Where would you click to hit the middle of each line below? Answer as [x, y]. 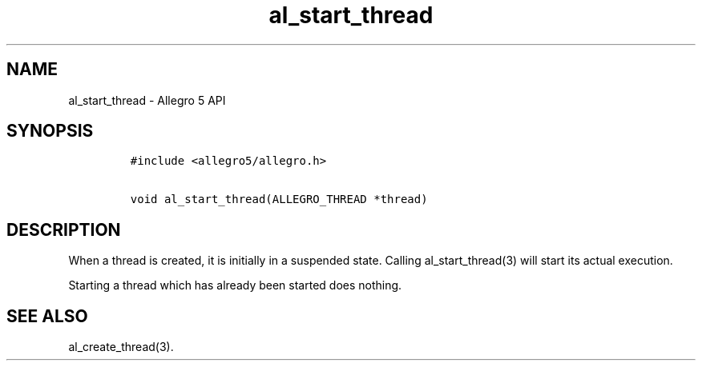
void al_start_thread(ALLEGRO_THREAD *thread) [279, 199]
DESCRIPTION [64, 229]
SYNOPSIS [50, 131]
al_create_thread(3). [121, 347]
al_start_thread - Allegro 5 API [147, 100]
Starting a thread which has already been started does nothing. [235, 285]
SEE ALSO [47, 316]
